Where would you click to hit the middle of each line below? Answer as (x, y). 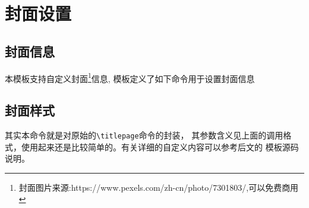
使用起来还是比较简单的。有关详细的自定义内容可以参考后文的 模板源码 (160, 146)
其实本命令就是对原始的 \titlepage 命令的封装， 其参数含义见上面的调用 (144, 135)
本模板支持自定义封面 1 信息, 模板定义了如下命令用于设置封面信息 (130, 77)
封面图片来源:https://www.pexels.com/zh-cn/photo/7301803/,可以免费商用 (159, 187)
